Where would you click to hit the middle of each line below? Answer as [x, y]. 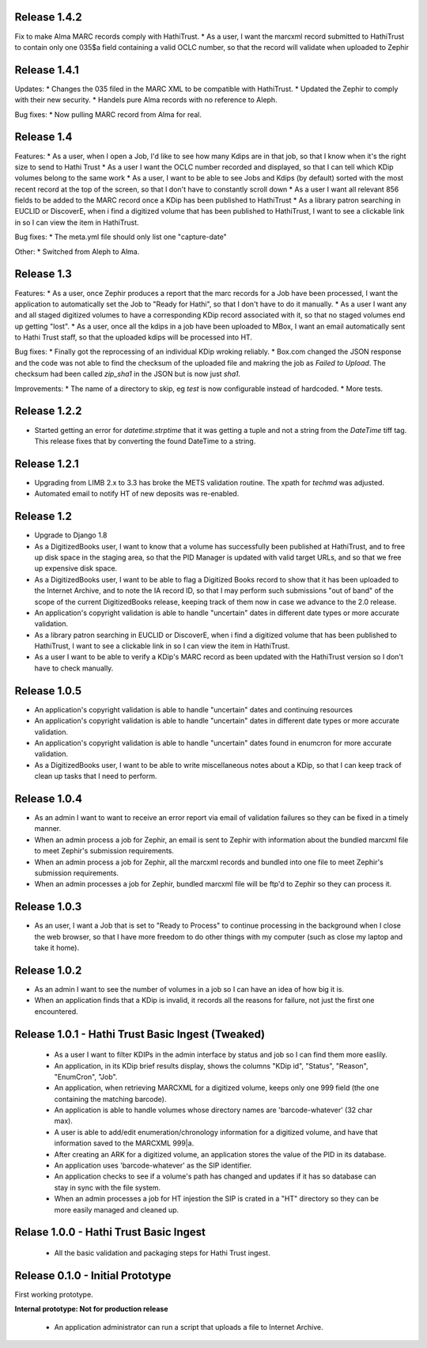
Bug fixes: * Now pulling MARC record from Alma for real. [108, 114]
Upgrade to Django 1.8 [71, 535]
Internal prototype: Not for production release [92, 1309]
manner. [48, 829]
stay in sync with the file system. [108, 1187]
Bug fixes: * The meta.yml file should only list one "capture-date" [121, 237]
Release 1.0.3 [48, 907]
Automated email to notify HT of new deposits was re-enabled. [137, 494]
